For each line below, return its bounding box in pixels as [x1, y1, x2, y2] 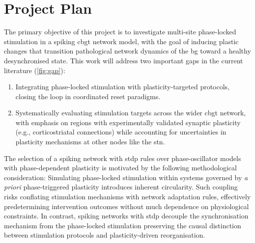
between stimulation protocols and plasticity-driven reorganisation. [4, 230, 205, 240]
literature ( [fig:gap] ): [4, 65, 65, 75]
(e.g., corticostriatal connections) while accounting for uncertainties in [15, 127, 227, 137]
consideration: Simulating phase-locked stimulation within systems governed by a [4, 172, 248, 182]
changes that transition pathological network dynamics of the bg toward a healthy [4, 46, 251, 56]
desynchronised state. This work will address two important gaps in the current [4, 55, 243, 65]
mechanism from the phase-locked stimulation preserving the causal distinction [4, 220, 241, 230]
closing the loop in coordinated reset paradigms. [15, 91, 161, 101]
